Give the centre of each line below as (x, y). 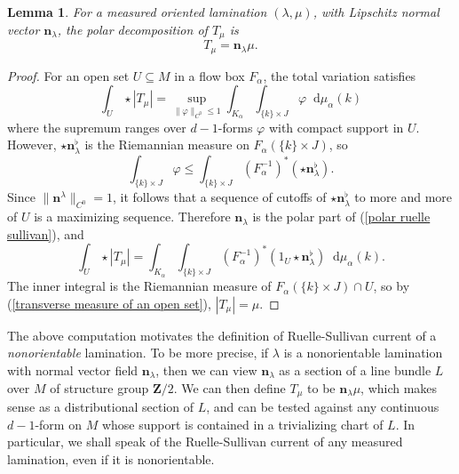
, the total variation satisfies (340, 75)
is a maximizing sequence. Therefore (132, 217)
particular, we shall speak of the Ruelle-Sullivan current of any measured (205, 442)
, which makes (399, 387)
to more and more (404, 197)
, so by (392, 286)
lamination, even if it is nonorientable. (111, 458)
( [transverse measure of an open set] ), (109, 303)
